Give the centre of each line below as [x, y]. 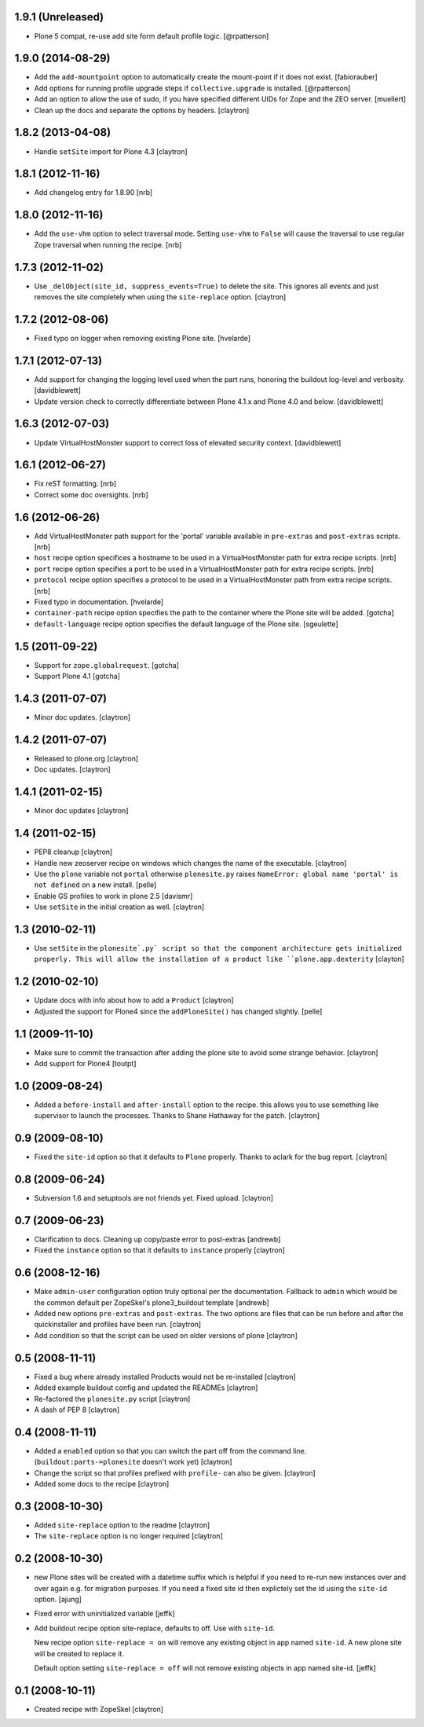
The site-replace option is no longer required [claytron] [128, 1536]
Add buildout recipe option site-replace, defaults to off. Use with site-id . [154, 1628]
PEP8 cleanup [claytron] [73, 852]
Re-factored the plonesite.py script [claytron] [112, 1399]
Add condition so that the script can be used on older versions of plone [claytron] [166, 1335]
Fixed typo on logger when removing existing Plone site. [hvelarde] [143, 338]
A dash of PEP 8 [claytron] [77, 1410]
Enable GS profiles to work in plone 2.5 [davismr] [113, 896]
